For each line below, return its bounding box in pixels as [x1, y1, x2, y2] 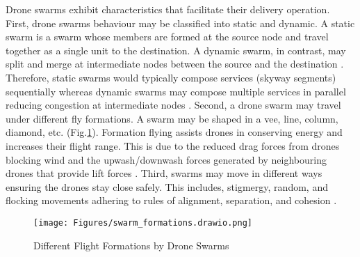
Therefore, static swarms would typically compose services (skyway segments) [6, 70, 336, 84]
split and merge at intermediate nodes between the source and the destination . [6, 56, 344, 71]
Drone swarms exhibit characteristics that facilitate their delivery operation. [6, 2, 330, 16]
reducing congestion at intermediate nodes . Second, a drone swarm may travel [6, 98, 341, 112]
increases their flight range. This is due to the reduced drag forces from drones [6, 138, 340, 153]
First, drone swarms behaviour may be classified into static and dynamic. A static [6, 15, 355, 30]
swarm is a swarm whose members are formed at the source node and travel [6, 29, 329, 44]
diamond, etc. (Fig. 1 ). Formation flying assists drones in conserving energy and [6, 125, 343, 139]
